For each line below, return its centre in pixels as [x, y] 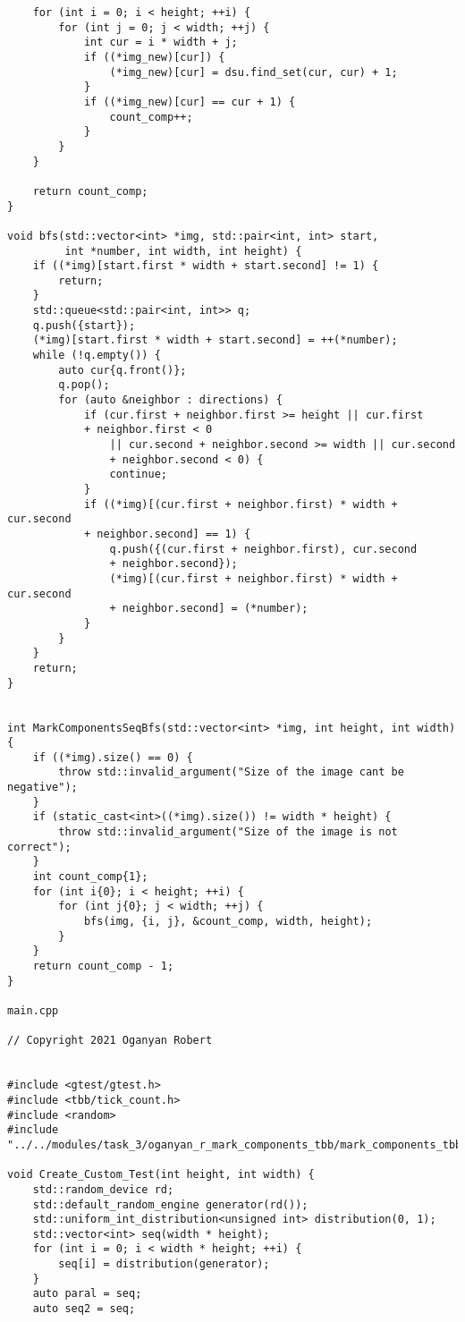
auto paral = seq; [87, 1294]
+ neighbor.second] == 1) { [167, 534]
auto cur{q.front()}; [123, 370]
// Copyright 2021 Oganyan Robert [110, 1041]
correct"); [39, 847]
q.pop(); [84, 385]
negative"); [42, 788]
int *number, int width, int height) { [183, 251]
